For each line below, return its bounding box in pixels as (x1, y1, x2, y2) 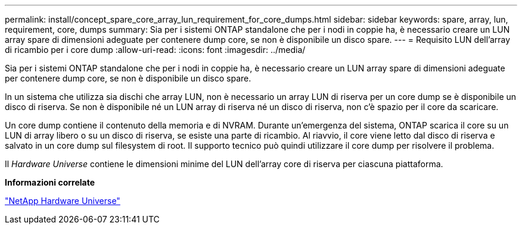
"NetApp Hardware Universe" (5, 196, 120, 206)
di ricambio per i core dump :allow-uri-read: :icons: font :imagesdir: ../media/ (5, 45, 306, 55)
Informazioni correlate (5, 177, 95, 187)
